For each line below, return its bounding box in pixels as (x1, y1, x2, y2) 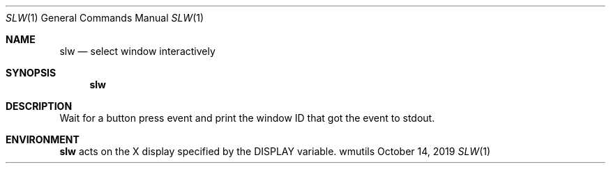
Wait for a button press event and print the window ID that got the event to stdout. (59, 112, 435, 124)
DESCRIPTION (6, 100, 73, 112)
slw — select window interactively (59, 45, 216, 57)
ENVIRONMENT (6, 134, 80, 145)
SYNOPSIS (6, 67, 56, 79)
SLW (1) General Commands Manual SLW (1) (6, 12, 204, 24)
